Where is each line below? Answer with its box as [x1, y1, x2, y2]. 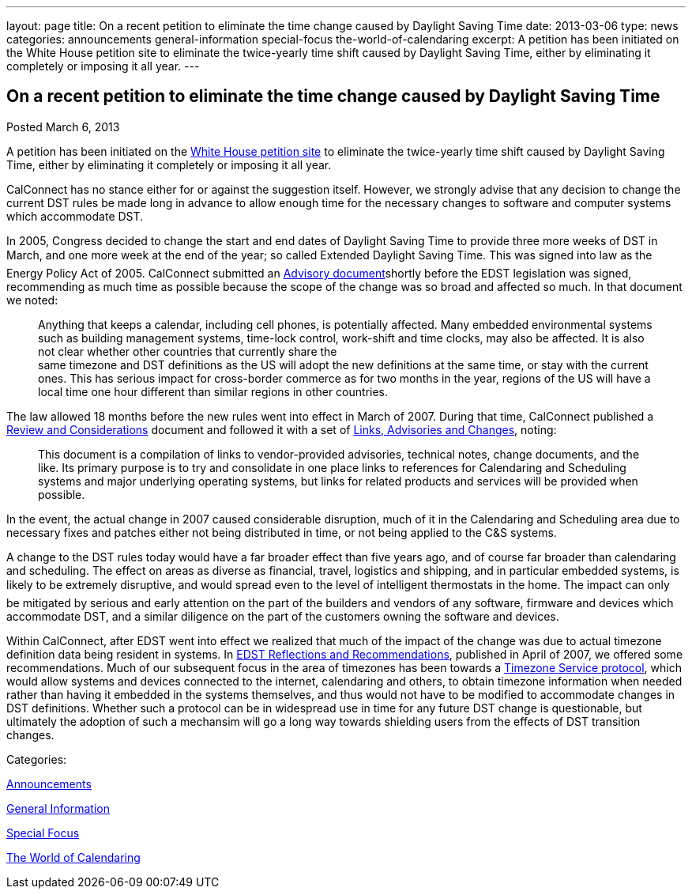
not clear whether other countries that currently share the [38, 344, 337, 358]
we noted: [6, 293, 58, 307]
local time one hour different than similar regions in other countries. [38, 384, 389, 398]
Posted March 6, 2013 [6, 119, 120, 134]
